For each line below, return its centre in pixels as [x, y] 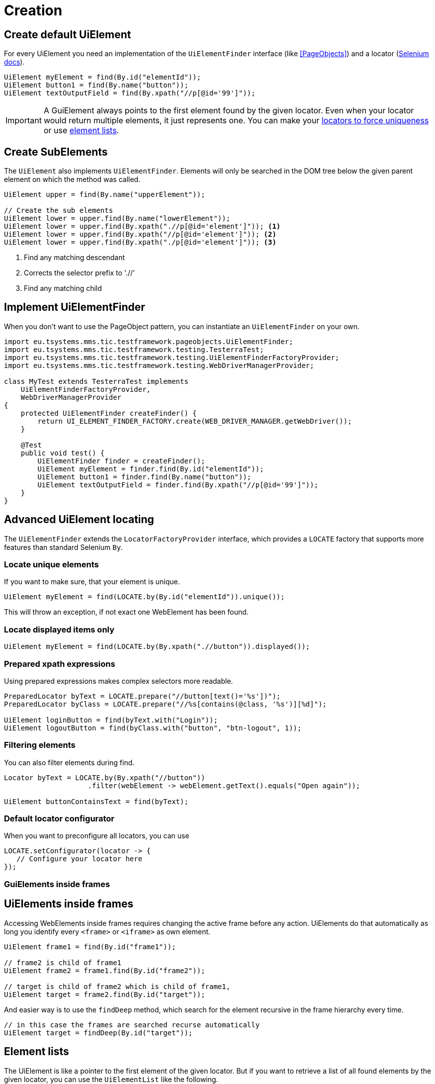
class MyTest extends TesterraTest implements [96, 381]
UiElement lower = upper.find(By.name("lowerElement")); [117, 219]
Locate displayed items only [59, 629]
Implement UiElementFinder [75, 307]
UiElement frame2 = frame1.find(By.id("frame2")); [105, 970]
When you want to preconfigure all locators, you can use [97, 836]
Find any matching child [63, 288]
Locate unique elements [51, 565]
